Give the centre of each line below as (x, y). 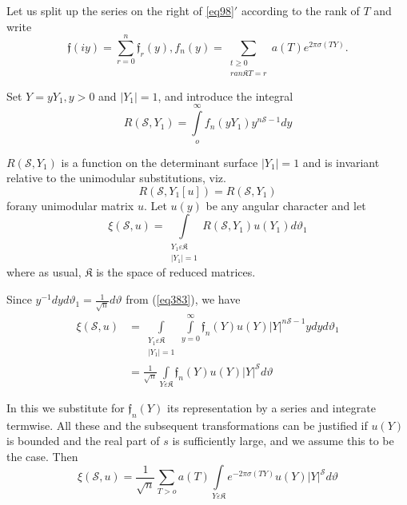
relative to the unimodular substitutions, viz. (116, 178)
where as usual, (44, 272)
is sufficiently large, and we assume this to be (283, 441)
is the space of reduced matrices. (176, 272)
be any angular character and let (286, 205)
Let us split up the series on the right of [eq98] (120, 10)
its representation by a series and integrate (271, 407)
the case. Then (42, 456)
